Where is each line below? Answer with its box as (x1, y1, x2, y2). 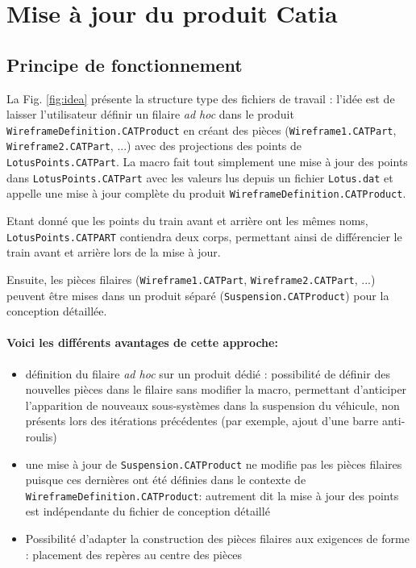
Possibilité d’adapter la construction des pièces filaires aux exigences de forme (25, 530, 410, 547)
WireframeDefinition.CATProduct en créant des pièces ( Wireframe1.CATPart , (6, 121, 397, 138)
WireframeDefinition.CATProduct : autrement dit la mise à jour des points (25, 487, 399, 503)
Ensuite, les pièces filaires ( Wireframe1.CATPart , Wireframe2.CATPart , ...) (6, 270, 376, 287)
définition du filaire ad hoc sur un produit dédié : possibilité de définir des (25, 365, 390, 382)
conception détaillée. (6, 303, 107, 319)
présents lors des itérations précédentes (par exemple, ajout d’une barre (25, 412, 379, 429)
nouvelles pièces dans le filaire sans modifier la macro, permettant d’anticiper (25, 381, 407, 398)
